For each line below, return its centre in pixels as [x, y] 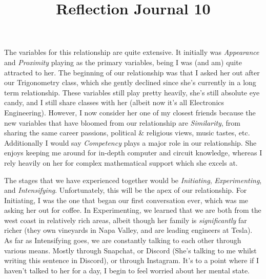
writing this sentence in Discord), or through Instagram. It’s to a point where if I [132, 260]
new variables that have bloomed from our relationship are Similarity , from [122, 122]
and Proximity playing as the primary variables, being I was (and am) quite [123, 62]
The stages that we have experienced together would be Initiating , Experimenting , [133, 180]
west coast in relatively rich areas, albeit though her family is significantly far [126, 220]
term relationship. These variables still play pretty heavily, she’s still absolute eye [132, 92]
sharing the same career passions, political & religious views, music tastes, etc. [127, 133]
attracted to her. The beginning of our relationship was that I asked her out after [132, 72]
